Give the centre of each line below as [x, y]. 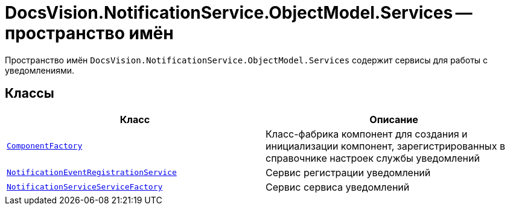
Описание [394, 119]
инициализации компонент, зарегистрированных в [385, 146]
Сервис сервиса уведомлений [338, 187]
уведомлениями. [40, 70]
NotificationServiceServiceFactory [85, 187]
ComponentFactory [45, 146]
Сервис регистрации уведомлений [348, 172]
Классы [30, 94]
